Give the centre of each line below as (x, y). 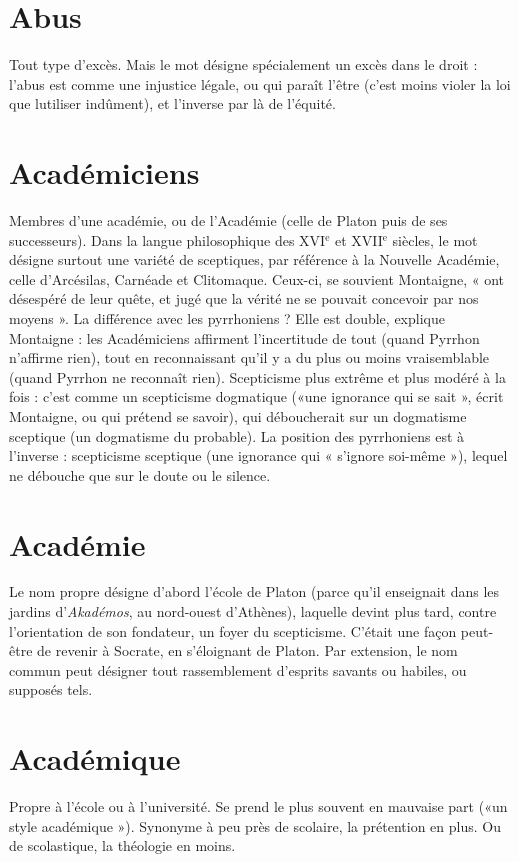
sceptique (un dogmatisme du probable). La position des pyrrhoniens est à (237, 435)
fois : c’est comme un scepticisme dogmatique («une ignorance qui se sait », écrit (256, 396)
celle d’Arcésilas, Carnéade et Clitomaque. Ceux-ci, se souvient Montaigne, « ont (257, 278)
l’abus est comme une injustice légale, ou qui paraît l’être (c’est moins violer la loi (260, 83)
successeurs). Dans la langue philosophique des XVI (167, 239)
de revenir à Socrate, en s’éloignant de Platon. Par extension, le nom (247, 650)
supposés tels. (51, 689)
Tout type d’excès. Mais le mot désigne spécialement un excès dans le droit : (243, 64)
